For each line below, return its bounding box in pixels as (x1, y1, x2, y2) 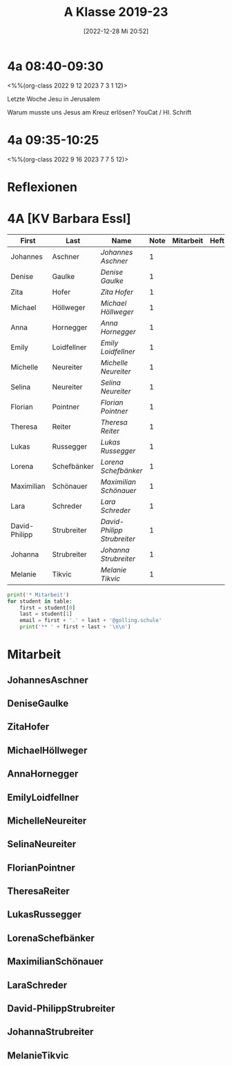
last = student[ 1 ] (19, 610, 72, 618)
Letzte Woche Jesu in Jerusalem (7, 95, 100, 103)
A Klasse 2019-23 (64, 4, 168, 20)
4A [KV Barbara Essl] (7, 211, 131, 226)
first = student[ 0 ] (19, 604, 76, 611)
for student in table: (7, 598, 72, 605)
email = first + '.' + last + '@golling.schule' (19, 617, 162, 624)
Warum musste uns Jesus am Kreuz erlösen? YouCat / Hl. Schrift (7, 108, 192, 116)
